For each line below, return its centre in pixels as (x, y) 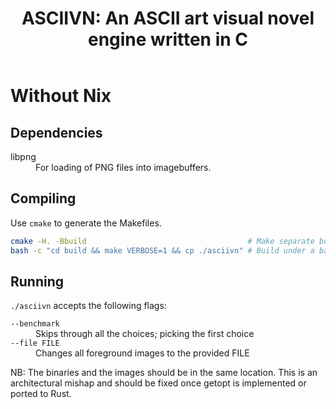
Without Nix (61, 96)
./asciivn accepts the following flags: (88, 306)
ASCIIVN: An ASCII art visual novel (168, 18)
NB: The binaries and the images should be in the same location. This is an (164, 373)
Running (37, 281)
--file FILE (35, 343)
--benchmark (35, 324)
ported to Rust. (41, 394)
